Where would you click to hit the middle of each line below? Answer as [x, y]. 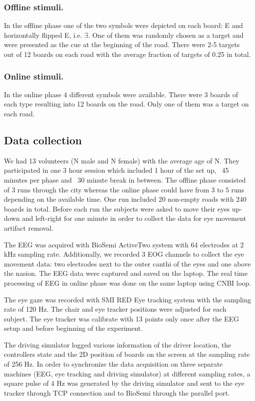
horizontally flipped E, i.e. [43, 35]
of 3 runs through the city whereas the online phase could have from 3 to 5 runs [124, 189]
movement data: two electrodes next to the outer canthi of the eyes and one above [127, 263]
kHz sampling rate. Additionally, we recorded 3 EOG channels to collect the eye [124, 254]
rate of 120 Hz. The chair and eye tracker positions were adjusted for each [115, 309]
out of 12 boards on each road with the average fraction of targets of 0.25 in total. [127, 54]
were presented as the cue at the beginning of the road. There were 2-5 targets [122, 44]
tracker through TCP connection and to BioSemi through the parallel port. [117, 392]
